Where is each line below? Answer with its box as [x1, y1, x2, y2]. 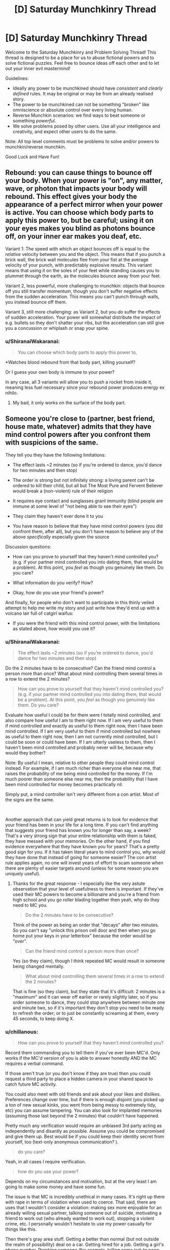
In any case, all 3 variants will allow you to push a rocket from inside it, [5, 379, 153, 385]
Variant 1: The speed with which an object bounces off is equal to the [5, 246, 150, 252]
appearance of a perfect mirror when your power [5, 200, 163, 209]
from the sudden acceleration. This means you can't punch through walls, [5, 293, 160, 299]
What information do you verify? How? [12, 580, 93, 586]
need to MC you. [12, 902, 48, 908]
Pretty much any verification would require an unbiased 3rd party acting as [5, 1123, 162, 1129]
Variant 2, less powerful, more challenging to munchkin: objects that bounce [5, 282, 165, 289]
